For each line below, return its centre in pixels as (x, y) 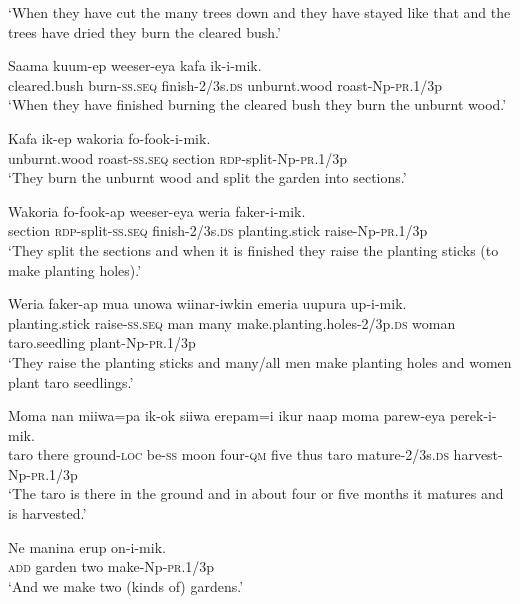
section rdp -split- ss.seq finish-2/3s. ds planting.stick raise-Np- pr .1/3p (218, 230)
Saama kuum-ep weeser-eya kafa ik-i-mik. (135, 65)
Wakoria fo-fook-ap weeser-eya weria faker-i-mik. (157, 210)
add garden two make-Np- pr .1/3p (111, 566)
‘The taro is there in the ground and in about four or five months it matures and (256, 493)
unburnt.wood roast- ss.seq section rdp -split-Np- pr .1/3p (178, 157)
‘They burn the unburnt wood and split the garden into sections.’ (207, 177)
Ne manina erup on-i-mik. (87, 546)
